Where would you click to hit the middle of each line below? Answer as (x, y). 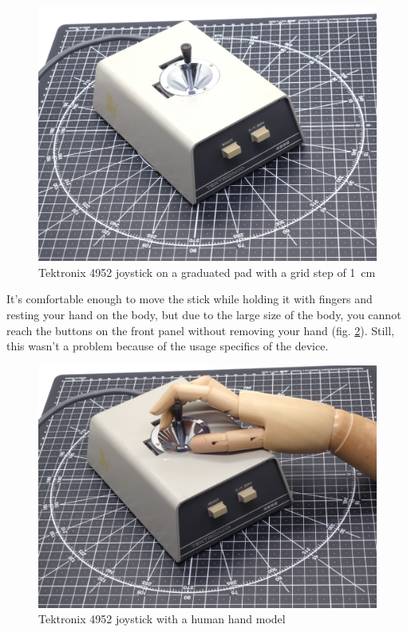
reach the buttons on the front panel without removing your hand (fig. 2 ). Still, (201, 330)
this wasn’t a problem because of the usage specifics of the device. (168, 346)
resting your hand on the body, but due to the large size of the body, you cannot (204, 315)
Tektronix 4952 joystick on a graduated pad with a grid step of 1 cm (207, 272)
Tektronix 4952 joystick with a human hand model (162, 619)
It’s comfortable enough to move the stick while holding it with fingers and (190, 299)
